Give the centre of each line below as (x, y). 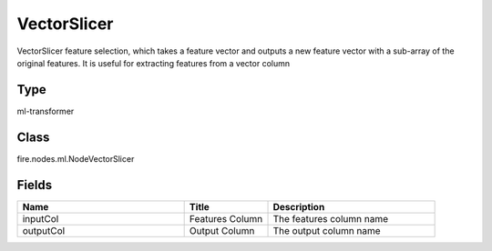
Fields (35, 185)
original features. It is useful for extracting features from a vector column (154, 63)
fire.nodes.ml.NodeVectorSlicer (76, 158)
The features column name (331, 218)
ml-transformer (46, 111)
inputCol (41, 218)
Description (299, 206)
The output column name (327, 230)
